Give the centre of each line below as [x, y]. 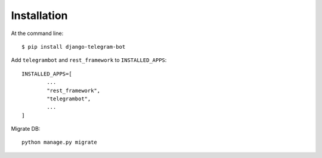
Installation [39, 15]
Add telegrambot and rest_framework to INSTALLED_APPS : [89, 60]
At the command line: [37, 33]
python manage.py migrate [60, 142]
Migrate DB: [26, 129]
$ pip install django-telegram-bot [74, 47]
